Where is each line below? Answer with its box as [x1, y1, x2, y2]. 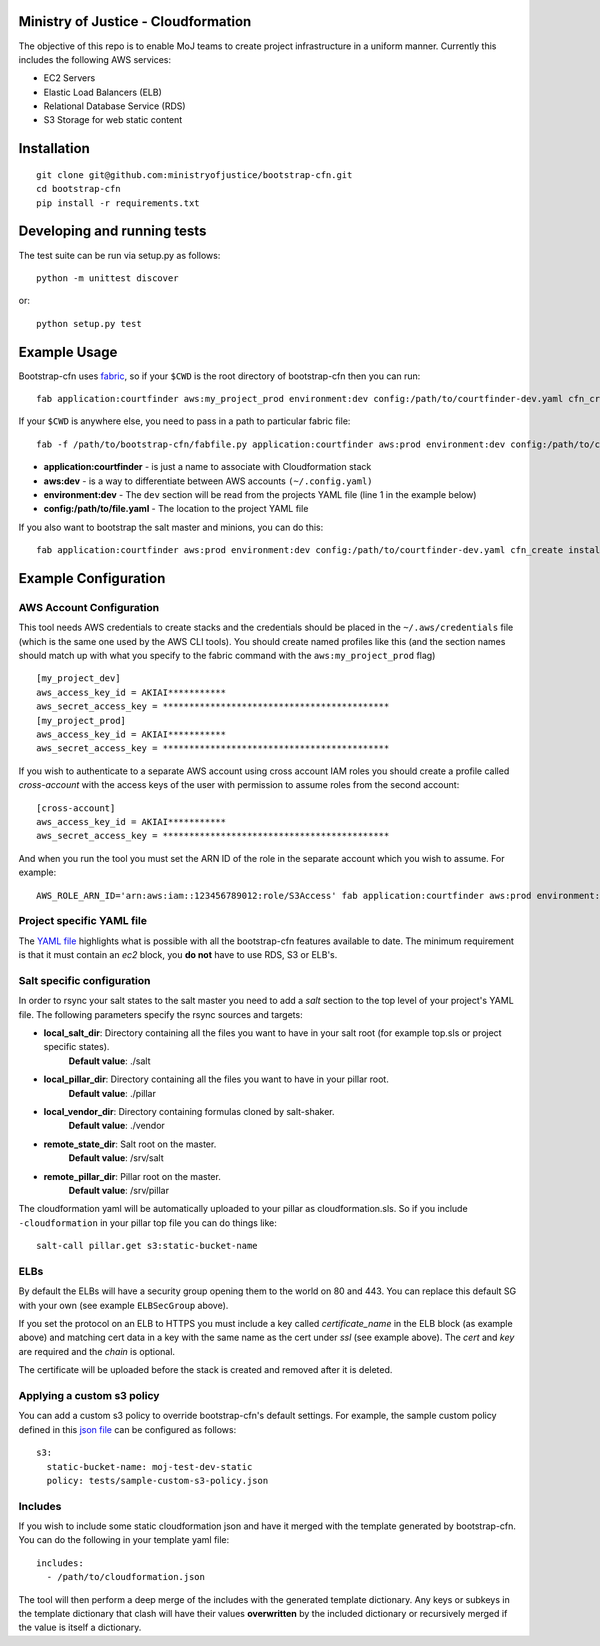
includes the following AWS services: [18, 53, 172, 65]
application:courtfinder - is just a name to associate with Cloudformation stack [43, 461, 372, 473]
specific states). [43, 1041, 110, 1053]
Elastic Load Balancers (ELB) [43, 86, 162, 98]
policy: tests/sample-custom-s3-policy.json [46, 1475, 269, 1486]
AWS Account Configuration [18, 600, 160, 614]
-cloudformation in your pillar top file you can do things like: [18, 1216, 277, 1229]
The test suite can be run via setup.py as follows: [18, 249, 221, 261]
